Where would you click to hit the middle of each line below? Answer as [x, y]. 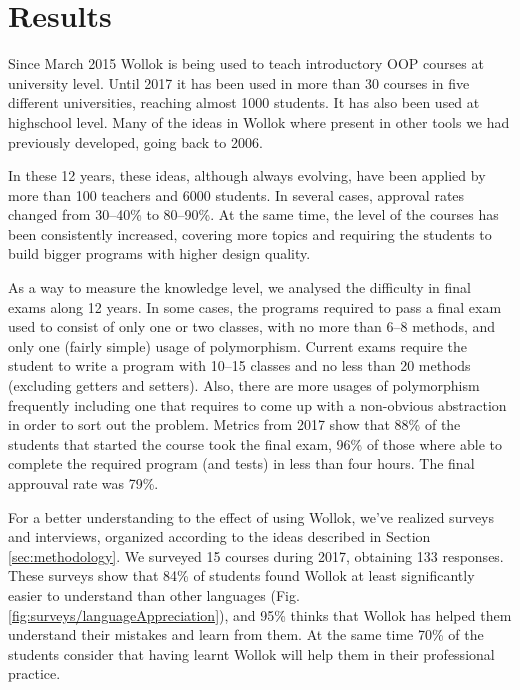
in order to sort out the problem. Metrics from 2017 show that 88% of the [234, 424]
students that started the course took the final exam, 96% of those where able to [255, 443]
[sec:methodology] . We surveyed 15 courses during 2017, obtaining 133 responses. [256, 555]
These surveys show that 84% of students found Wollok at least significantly [241, 575]
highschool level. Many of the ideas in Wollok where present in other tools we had [259, 121]
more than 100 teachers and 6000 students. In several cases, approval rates [236, 194]
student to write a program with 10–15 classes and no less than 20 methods [239, 365]
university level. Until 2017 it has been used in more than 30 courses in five [239, 82]
